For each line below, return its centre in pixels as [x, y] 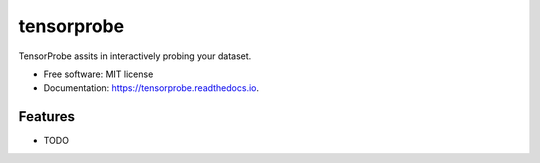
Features [46, 116]
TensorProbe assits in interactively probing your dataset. [135, 56]
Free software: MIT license [98, 74]
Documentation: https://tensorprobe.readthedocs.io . [151, 88]
